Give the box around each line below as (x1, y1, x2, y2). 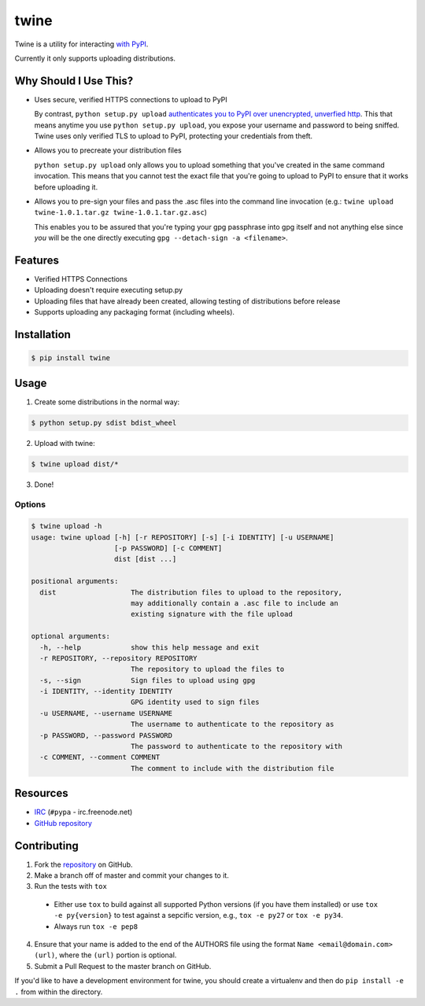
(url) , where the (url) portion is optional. (34, 950, 177, 960)
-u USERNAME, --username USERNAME (39, 709, 173, 717)
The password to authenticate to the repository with (130, 742, 342, 751)
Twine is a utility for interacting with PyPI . (14, 39, 149, 49)
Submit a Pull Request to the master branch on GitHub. (34, 961, 212, 971)
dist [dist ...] (114, 555, 177, 564)
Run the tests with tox (34, 882, 108, 891)
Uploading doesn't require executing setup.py (34, 286, 183, 295)
